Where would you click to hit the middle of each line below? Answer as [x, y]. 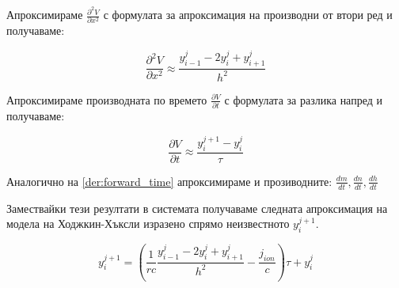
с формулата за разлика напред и [303, 99]
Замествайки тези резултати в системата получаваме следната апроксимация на [197, 208]
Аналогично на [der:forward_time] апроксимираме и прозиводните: [169, 181]
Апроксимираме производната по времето [107, 99]
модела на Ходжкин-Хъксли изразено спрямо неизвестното [148, 224]
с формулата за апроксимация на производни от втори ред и [248, 15]
